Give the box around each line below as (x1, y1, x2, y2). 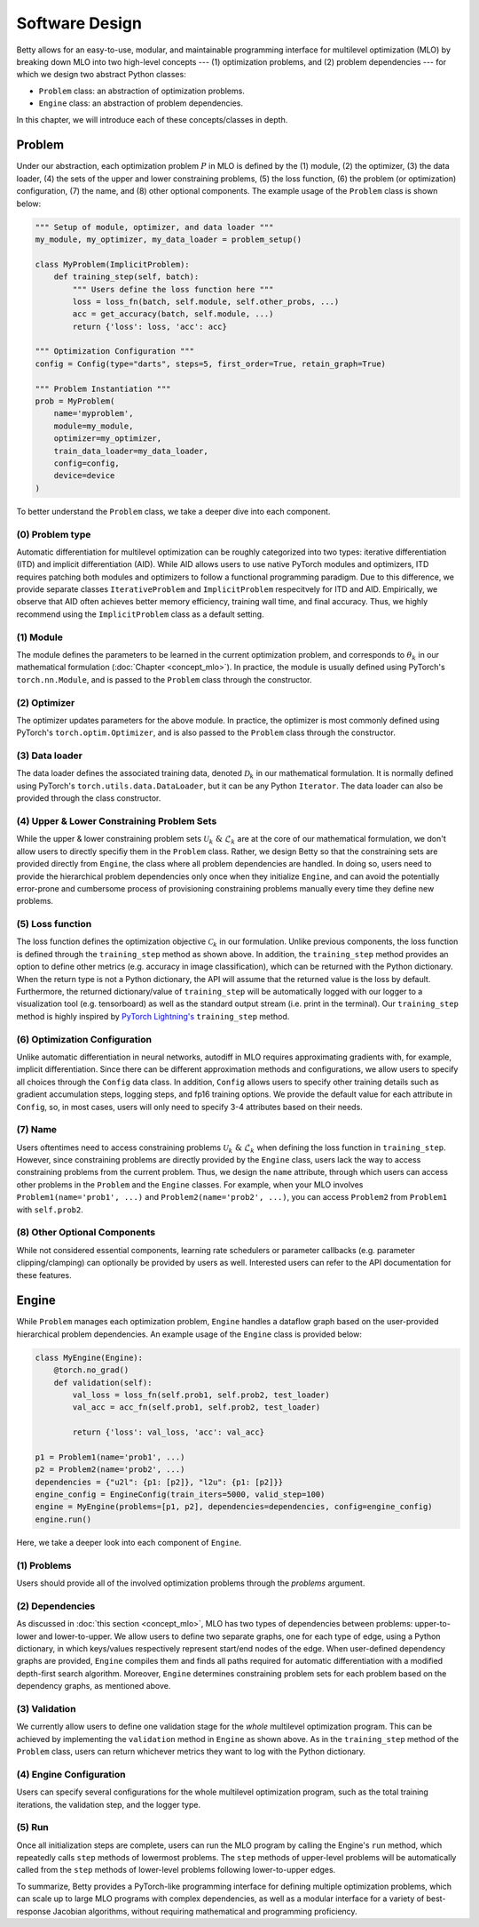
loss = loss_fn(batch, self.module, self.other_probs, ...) (72, 296, 340, 307)
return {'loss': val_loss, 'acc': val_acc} (72, 1427, 265, 1437)
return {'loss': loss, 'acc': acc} (72, 321, 228, 332)
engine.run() (35, 1514, 92, 1524)
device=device (53, 471, 115, 481)
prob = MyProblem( (35, 396, 115, 406)
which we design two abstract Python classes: (16, 69, 186, 80)
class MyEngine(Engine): (35, 1352, 144, 1363)
